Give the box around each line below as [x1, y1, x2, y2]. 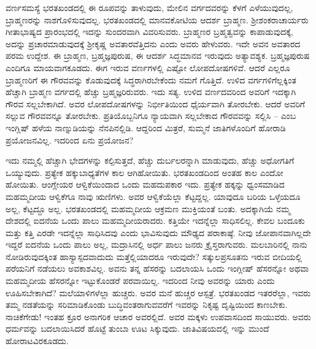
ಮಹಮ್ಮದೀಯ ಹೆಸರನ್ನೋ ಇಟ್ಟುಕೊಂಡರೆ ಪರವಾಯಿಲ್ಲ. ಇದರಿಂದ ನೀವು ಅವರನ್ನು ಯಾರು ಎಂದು [6, 274, 275, 287]
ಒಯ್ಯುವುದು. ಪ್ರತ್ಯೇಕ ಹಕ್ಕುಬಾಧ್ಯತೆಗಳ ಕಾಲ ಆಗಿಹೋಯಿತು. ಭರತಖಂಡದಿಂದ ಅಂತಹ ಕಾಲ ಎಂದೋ [6, 166, 283, 178]
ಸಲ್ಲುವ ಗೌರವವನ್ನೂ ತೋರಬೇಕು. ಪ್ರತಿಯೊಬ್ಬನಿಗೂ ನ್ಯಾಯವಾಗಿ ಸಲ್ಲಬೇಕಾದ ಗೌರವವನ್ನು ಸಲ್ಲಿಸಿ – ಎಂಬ [6, 109, 296, 122]
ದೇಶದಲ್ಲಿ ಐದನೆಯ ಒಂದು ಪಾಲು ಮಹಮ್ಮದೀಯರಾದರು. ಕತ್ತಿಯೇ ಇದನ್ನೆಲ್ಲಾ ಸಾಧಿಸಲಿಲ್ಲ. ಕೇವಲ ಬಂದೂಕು [6, 214, 305, 227]
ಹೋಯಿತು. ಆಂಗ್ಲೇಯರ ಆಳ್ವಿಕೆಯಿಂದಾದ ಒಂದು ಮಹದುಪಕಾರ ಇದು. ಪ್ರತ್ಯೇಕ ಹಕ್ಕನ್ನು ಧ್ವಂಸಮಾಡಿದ [6, 178, 285, 191]
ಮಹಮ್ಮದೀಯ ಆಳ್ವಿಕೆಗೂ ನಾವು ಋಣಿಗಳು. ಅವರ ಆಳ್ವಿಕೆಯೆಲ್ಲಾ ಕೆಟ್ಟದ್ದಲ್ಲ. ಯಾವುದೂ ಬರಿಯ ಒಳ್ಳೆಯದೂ [6, 190, 301, 202]
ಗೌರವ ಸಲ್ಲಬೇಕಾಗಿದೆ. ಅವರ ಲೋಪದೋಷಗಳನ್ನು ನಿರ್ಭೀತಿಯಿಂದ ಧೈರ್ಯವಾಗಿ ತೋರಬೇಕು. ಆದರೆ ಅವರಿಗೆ [6, 97, 305, 110]
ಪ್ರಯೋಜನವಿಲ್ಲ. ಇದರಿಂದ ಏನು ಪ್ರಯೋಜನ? [6, 133, 134, 146]
